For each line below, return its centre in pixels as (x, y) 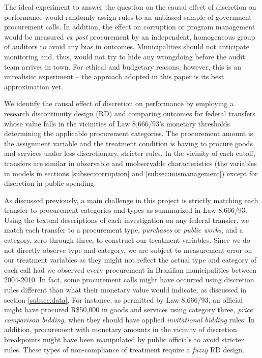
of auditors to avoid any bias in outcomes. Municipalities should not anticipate (127, 46)
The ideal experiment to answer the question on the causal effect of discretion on (130, 7)
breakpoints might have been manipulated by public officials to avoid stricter (124, 339)
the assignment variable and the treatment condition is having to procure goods (128, 143)
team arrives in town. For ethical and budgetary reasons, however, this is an (123, 66)
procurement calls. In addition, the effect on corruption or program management (130, 27)
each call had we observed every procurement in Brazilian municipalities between (130, 269)
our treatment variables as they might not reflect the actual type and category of (130, 260)
